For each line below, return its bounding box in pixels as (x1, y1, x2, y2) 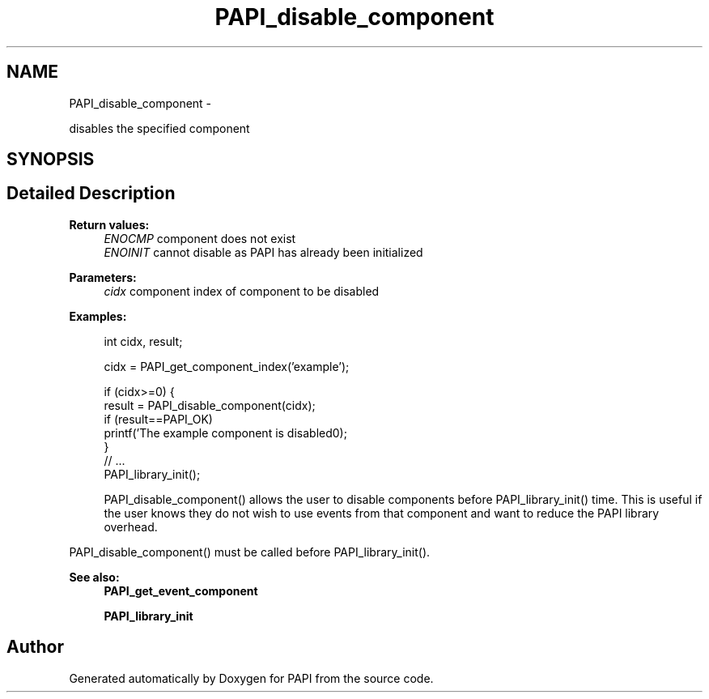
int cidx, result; (104, 334, 183, 348)
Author (6, 637, 64, 658)
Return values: (69, 217, 150, 232)
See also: (69, 569, 120, 584)
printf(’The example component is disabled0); (104, 425, 347, 440)
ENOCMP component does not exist (104, 231, 296, 245)
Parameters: (69, 270, 137, 284)
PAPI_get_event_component (104, 583, 258, 598)
